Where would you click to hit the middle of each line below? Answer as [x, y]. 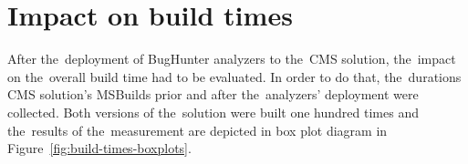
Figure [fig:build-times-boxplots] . [99, 148]
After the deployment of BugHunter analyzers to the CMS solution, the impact [232, 59]
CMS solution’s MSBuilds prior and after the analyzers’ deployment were [213, 94]
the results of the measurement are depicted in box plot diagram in [198, 130]
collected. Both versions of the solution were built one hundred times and [213, 112]
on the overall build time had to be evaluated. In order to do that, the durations [234, 76]
